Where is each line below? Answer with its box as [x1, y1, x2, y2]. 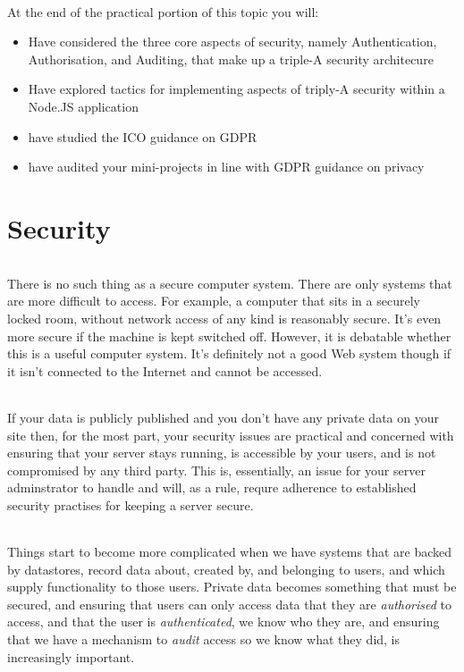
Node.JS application [28, 97, 139, 115]
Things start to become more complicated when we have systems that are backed [7, 542, 452, 561]
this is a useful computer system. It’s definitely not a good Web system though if [7, 344, 451, 363]
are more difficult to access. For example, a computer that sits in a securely [7, 291, 420, 310]
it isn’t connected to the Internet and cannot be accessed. [7, 361, 323, 380]
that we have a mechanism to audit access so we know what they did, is [7, 630, 401, 649]
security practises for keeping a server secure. [7, 495, 254, 514]
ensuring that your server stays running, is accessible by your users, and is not [7, 443, 436, 462]
